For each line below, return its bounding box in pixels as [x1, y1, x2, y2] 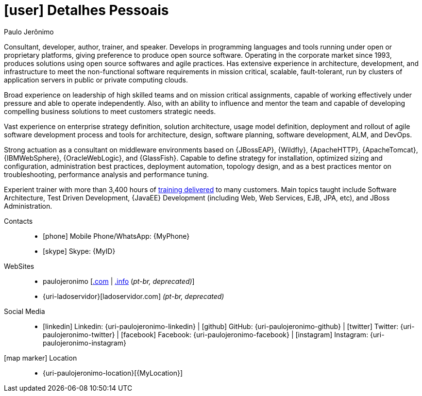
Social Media [4, 307, 45, 315]
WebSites [4, 262, 34, 270]
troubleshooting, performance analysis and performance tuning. [4, 170, 209, 179]
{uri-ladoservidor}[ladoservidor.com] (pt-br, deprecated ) [43, 292, 224, 300]
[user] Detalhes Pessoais [4, 2, 169, 18]
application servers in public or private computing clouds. [4, 75, 188, 84]
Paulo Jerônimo [4, 27, 54, 36]
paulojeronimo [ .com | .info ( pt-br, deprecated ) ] [43, 277, 195, 285]
